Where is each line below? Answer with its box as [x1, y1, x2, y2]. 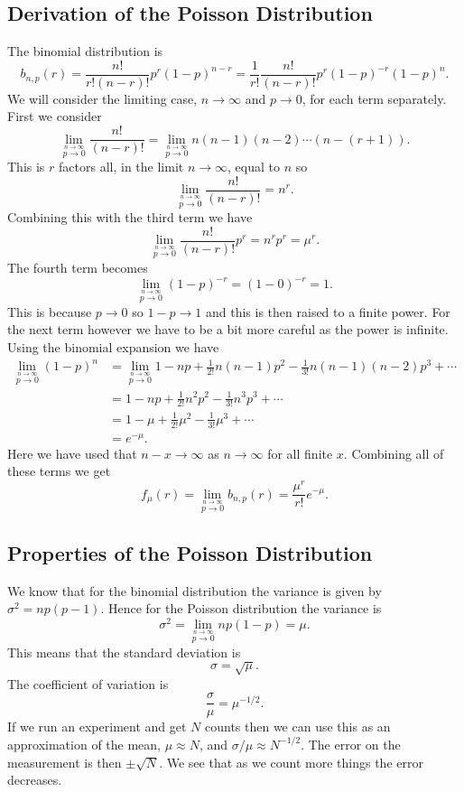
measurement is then [7, 752, 122, 771]
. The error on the [301, 734, 401, 753]
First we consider [7, 107, 102, 126]
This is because [7, 302, 92, 321]
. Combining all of [343, 443, 444, 462]
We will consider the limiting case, [7, 89, 198, 107]
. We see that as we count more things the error [159, 752, 423, 771]
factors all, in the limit [59, 157, 184, 176]
